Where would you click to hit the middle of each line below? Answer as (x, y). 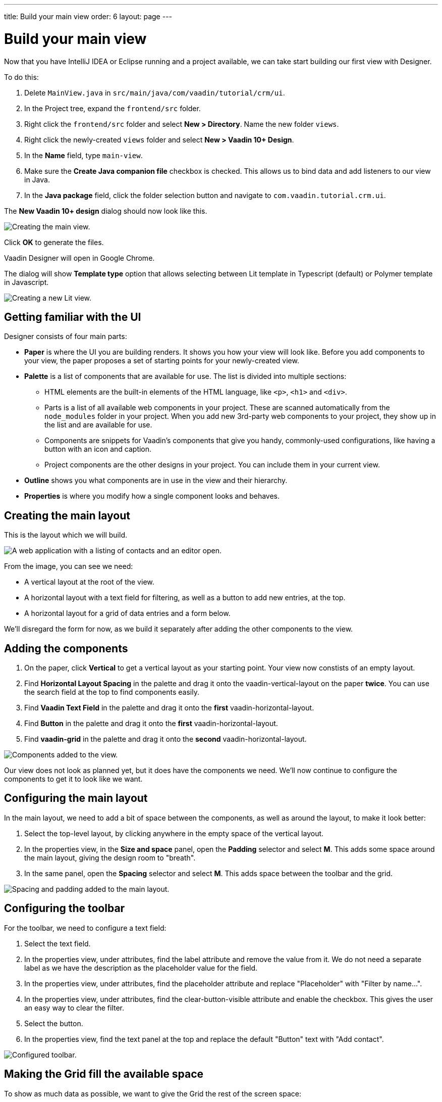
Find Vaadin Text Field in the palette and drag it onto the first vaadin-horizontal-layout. (169, 708)
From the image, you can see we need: (69, 566)
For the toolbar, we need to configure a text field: (85, 928)
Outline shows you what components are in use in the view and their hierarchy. (156, 481)
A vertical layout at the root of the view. (89, 582)
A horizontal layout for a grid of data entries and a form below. (127, 613)
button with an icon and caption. (98, 449)
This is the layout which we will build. (66, 535)
